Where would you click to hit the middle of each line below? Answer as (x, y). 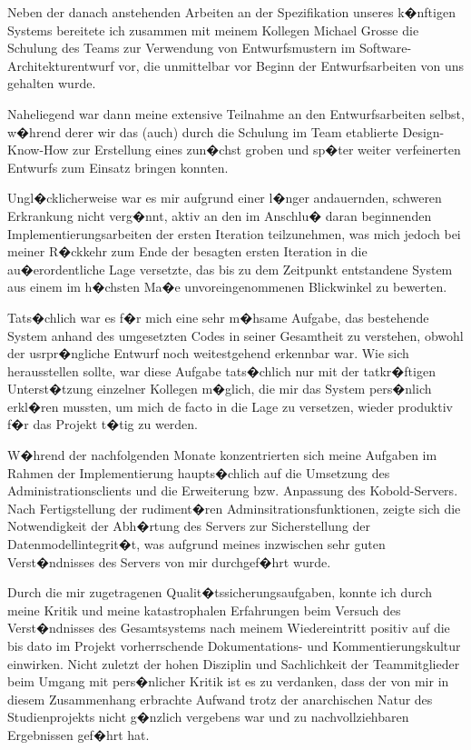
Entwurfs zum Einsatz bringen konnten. (118, 167)
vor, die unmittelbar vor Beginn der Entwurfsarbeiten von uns (291, 65)
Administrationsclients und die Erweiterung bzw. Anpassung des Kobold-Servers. (233, 490)
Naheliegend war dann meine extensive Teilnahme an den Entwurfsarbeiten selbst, (236, 113)
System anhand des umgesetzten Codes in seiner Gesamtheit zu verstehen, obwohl (235, 335)
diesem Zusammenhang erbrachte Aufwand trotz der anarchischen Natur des (220, 699)
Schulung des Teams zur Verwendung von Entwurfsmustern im (182, 48)
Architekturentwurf (61, 65)
